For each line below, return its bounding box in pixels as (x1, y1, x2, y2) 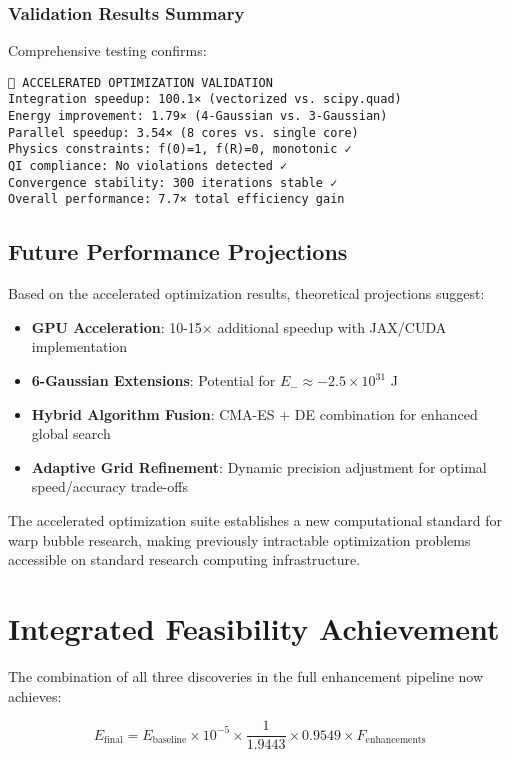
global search (31, 423, 111, 444)
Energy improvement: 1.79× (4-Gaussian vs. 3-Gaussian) (8, 109, 388, 124)
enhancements (365, 735, 426, 746)
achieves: (8, 685, 62, 706)
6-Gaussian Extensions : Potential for (31, 370, 276, 391)
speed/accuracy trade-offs (31, 476, 188, 497)
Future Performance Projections (8, 236, 348, 267)
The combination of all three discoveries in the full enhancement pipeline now (8, 665, 484, 686)
